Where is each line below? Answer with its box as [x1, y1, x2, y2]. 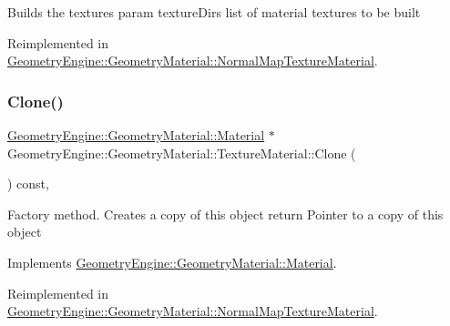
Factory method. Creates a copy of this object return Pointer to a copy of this [7, 204, 444, 223]
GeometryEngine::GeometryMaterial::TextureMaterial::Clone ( [7, 143, 356, 162]
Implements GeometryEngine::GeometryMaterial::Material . [7, 252, 337, 271]
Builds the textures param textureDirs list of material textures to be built [7, 3, 421, 21]
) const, [7, 174, 49, 193]
